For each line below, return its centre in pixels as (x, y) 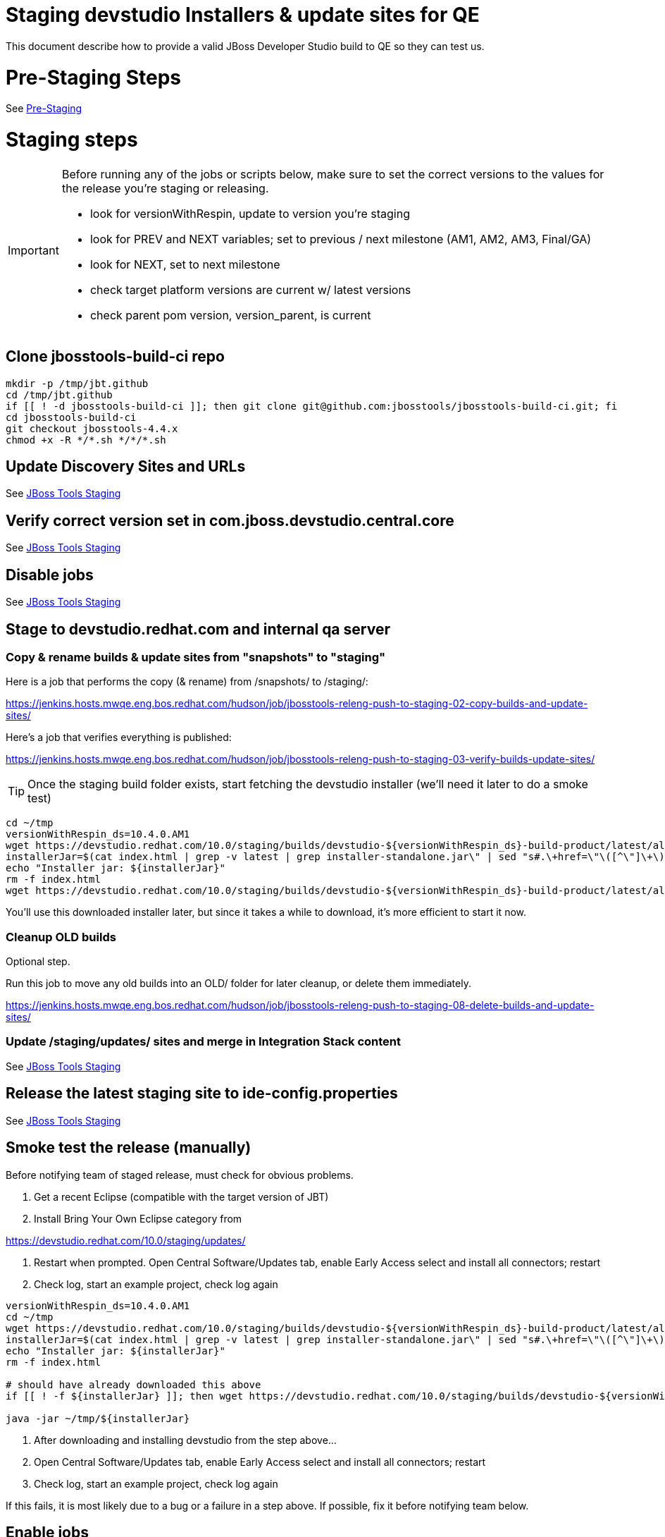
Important (33, 250)
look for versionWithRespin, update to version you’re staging (250, 213)
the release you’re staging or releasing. (165, 188)
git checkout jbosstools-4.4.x (92, 428)
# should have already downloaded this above (133, 1384)
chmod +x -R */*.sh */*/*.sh (86, 440)
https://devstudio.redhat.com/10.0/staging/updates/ (126, 1240)
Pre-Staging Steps (93, 77)
